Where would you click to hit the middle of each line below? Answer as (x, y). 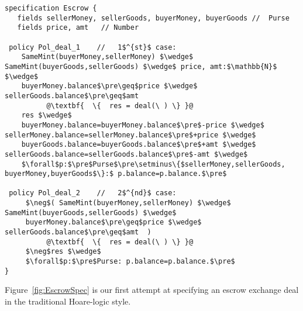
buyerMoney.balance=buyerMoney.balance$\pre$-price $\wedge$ (143, 125)
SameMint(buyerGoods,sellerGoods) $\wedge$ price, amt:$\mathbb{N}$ (141, 66)
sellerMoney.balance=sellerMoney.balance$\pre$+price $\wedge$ (130, 135)
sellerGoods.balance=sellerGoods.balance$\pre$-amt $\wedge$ (126, 154)
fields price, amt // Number (78, 28)
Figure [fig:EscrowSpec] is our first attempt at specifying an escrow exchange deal (152, 290)
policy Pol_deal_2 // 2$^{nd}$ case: (93, 193)
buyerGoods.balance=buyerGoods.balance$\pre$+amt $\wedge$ (139, 145)
